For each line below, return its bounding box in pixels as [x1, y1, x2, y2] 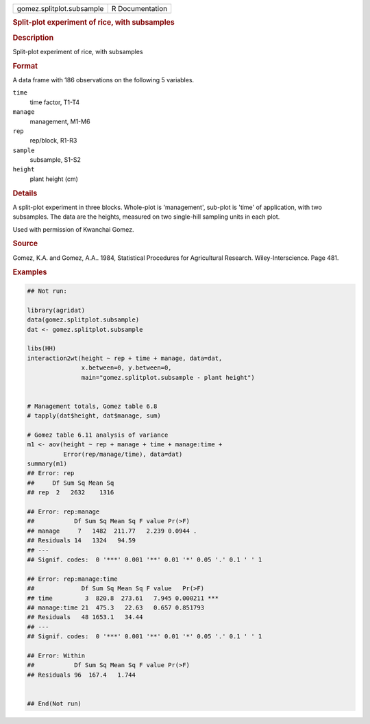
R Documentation [111, 4, 168, 13]
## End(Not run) [27, 699, 82, 708]
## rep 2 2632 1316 [27, 489, 114, 496]
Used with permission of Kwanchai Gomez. [12, 225, 134, 233]
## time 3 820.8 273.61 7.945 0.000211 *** [27, 594, 219, 602]
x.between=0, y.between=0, [81, 364, 172, 372]
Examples [12, 267, 47, 277]
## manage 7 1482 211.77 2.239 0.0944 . [27, 527, 197, 535]
